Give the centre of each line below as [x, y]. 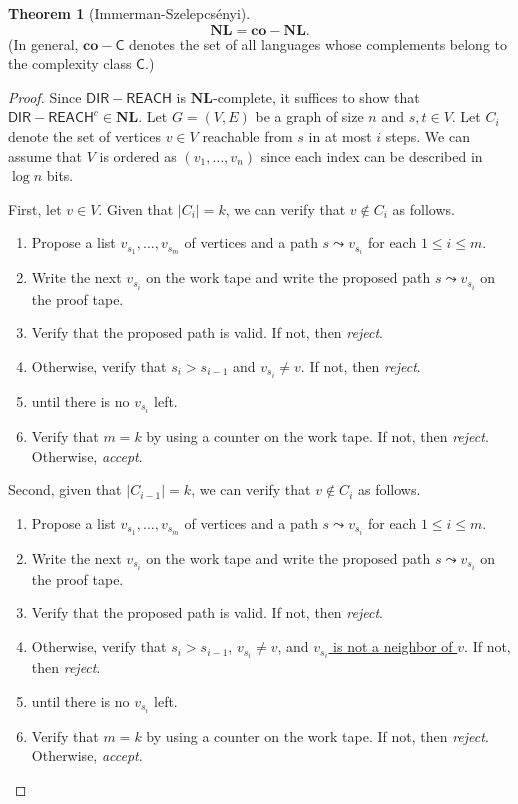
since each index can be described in [371, 155]
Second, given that [65, 489]
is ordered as [138, 155]
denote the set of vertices [84, 135]
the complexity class [70, 63]
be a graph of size [309, 116]
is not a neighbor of [393, 646]
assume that [45, 155]
